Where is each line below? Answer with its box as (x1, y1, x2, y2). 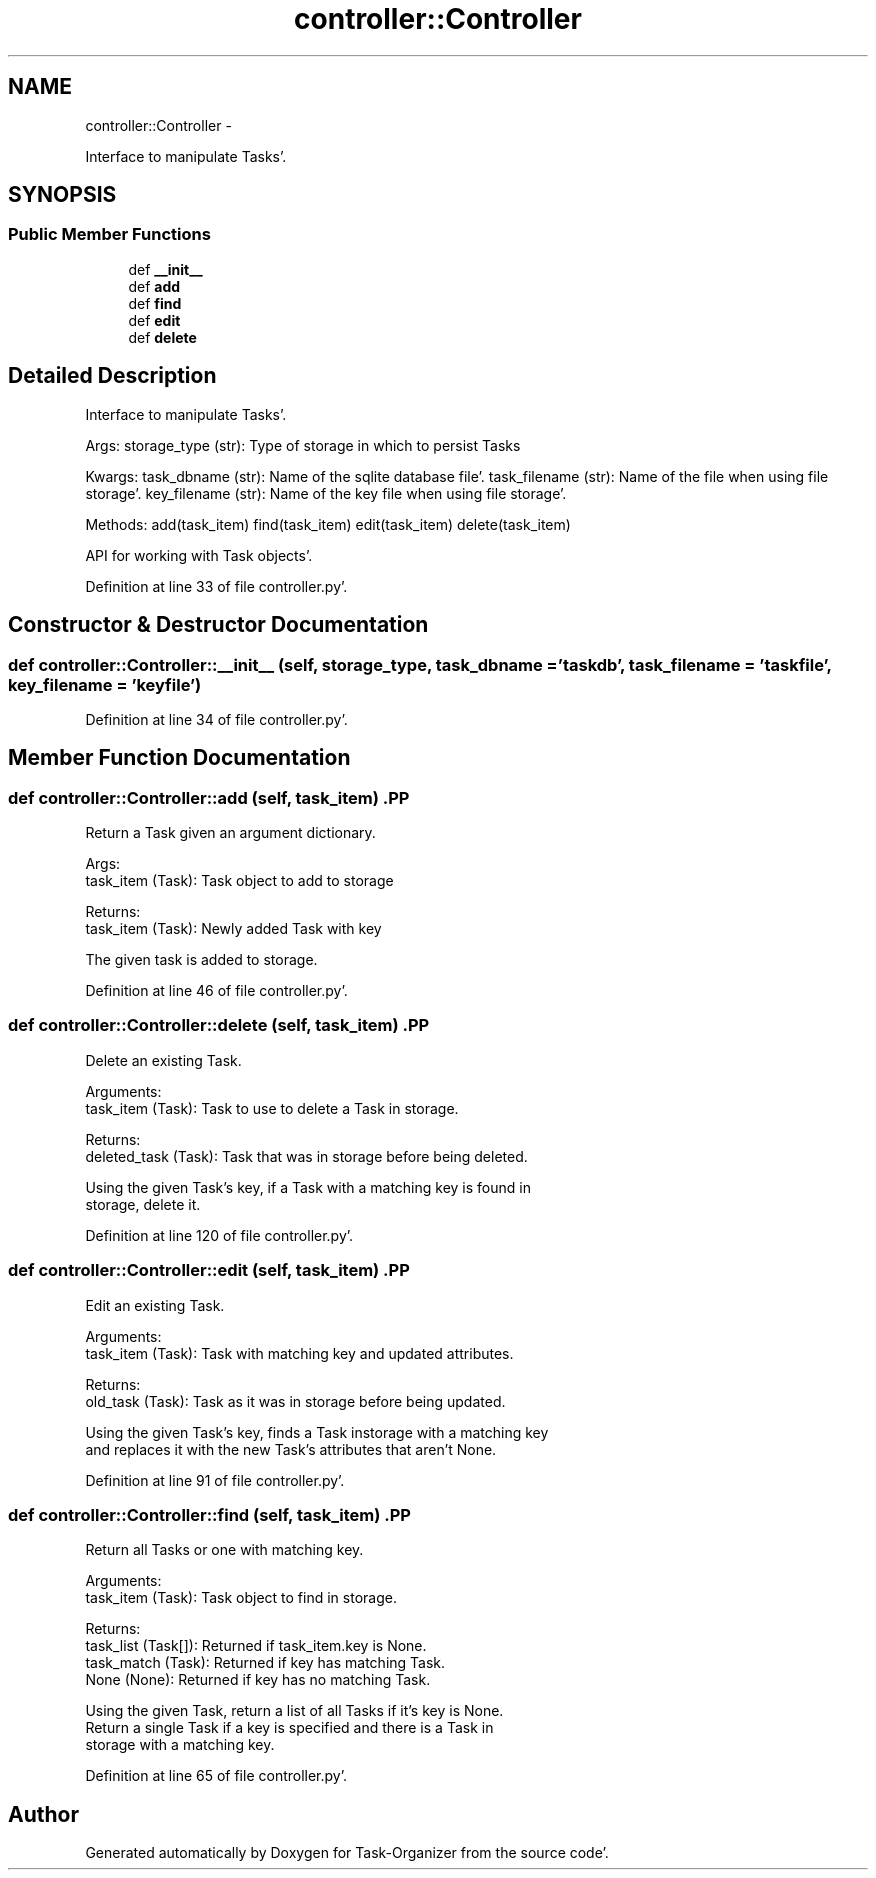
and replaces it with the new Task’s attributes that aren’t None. (85, 1440, 497, 1458)
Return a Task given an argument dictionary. (85, 824, 376, 842)
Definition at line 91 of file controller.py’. (85, 1471, 345, 1489)
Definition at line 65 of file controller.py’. (85, 1767, 348, 1785)
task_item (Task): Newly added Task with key (85, 920, 382, 938)
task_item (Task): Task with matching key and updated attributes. (85, 1344, 514, 1362)
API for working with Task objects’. (85, 546, 313, 564)
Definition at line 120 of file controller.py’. (85, 1226, 354, 1244)
